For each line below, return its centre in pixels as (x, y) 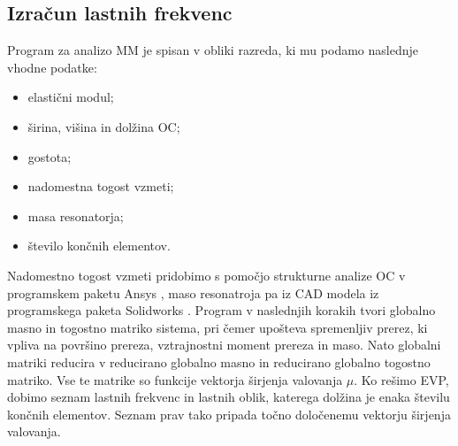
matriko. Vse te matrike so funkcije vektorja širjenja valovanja (175, 379)
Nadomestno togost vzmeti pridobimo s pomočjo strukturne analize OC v (206, 275)
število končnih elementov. (99, 246)
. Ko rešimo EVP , (401, 379)
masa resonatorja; (76, 215)
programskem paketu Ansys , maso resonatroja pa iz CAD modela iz (193, 292)
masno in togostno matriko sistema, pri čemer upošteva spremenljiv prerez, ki (218, 327)
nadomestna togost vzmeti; (101, 186)
